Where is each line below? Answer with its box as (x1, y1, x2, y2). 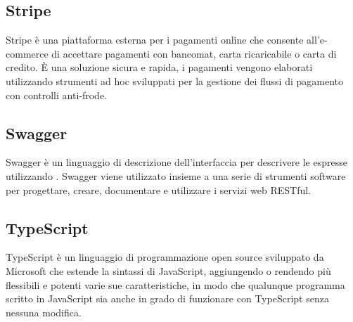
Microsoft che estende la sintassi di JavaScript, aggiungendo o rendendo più (6, 263, 331, 278)
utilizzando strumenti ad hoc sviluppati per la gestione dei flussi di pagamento (6, 73, 343, 88)
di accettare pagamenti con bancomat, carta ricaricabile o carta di (51, 46, 337, 60)
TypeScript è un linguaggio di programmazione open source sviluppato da (6, 250, 324, 264)
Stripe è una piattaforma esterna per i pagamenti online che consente (6, 32, 304, 47)
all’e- (307, 32, 328, 47)
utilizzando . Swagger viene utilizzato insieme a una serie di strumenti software (6, 168, 346, 183)
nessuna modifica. (6, 304, 82, 319)
